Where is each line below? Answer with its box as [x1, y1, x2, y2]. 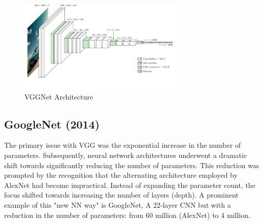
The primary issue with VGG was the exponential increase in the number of [4, 140, 241, 150]
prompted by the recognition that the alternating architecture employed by [4, 170, 238, 180]
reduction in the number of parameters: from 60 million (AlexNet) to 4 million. [4, 209, 250, 220]
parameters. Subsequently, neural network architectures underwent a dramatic [4, 149, 247, 160]
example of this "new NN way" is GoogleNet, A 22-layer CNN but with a [4, 199, 231, 210]
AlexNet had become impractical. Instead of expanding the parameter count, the [4, 179, 255, 190]
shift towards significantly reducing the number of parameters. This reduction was [4, 159, 259, 170]
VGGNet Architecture [24, 91, 93, 102]
